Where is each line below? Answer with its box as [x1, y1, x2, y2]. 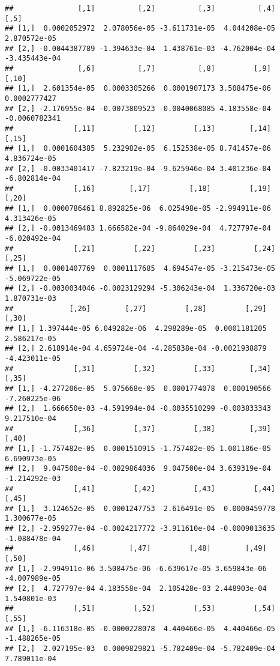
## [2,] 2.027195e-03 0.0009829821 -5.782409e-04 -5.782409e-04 [5, 644, 276, 653]
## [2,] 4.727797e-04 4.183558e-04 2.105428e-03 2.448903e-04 [5, 584, 267, 593]
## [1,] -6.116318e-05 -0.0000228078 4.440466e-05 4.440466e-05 [5, 624, 276, 633]
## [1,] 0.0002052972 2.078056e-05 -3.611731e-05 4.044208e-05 [5, 24, 276, 33]
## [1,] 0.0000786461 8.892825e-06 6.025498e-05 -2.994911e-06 [5, 204, 271, 213]
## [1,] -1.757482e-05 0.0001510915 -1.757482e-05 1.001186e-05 [5, 444, 271, 453]
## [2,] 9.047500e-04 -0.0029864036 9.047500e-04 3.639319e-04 [5, 464, 271, 473]
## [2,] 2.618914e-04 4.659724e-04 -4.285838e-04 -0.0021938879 [5, 344, 267, 353]
